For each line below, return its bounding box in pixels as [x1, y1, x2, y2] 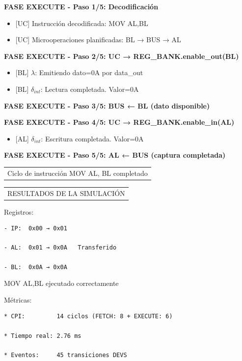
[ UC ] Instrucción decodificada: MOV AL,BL [15, 18, 148, 28]
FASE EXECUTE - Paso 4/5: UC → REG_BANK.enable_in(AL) [4, 117, 235, 127]
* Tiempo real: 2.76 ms [4, 332, 81, 339]
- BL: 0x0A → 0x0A [4, 263, 67, 271]
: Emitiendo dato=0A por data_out [35, 67, 143, 78]
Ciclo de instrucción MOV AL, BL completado [7, 167, 148, 178]
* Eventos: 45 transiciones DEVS [4, 351, 127, 359]
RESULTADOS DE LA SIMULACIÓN [7, 188, 125, 198]
